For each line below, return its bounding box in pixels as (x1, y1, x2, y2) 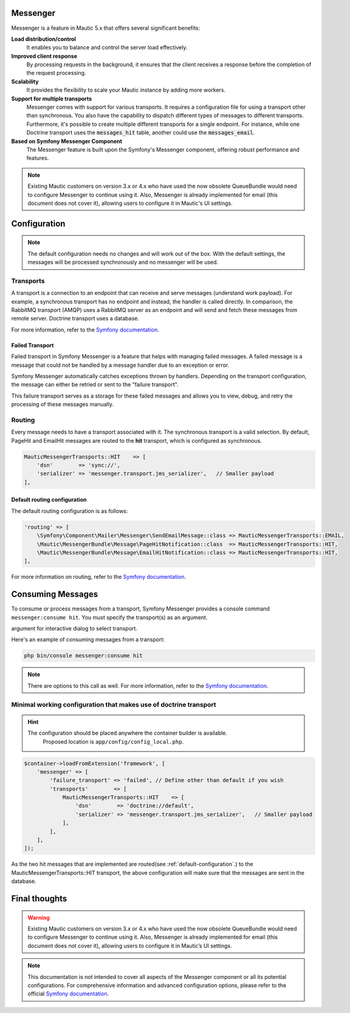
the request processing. (26, 69, 86, 77)
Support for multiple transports (11, 95, 92, 102)
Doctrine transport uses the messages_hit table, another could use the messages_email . (26, 129, 255, 136)
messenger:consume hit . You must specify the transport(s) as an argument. (11, 614, 208, 621)
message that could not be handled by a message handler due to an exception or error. (11, 361, 230, 368)
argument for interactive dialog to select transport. (11, 625, 138, 632)
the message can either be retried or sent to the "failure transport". (11, 381, 179, 389)
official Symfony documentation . (27, 990, 109, 997)
